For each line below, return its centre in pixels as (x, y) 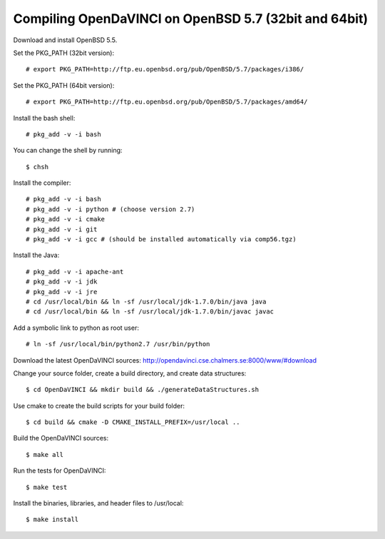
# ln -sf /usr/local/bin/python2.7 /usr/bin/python (118, 344)
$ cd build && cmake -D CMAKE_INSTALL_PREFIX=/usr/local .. (133, 422)
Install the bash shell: (44, 118)
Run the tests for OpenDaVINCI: (60, 470)
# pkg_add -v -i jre (62, 292)
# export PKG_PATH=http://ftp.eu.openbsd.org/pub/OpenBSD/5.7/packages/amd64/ (167, 102)
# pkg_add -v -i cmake (66, 219)
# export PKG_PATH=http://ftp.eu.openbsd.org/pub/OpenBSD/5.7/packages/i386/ (165, 69)
